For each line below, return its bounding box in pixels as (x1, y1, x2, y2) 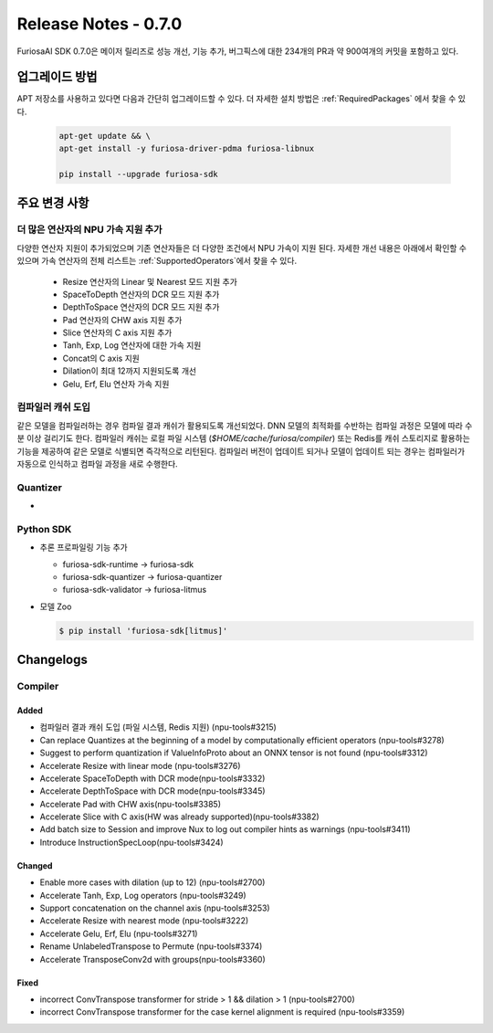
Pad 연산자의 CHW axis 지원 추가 (62, 314, 183, 325)
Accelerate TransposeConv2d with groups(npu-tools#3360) (39, 954, 267, 964)
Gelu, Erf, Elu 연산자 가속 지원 (62, 378, 170, 389)
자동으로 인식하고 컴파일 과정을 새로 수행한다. (16, 458, 178, 469)
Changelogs (16, 652, 89, 668)
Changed (16, 859, 53, 871)
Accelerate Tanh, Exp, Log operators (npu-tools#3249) (39, 890, 246, 901)
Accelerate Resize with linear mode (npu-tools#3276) (39, 760, 241, 771)
